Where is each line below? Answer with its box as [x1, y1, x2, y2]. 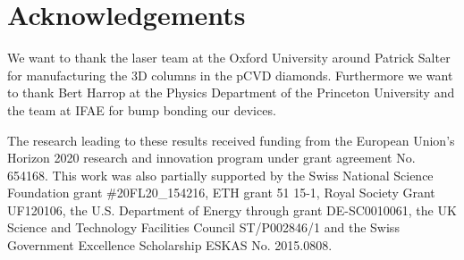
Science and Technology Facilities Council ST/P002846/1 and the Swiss [7, 218, 400, 237]
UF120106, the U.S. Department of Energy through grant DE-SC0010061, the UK [7, 200, 457, 219]
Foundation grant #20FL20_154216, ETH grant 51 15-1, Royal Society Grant [7, 183, 435, 202]
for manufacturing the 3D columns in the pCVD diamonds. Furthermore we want [7, 65, 453, 84]
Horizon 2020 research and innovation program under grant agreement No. [7, 148, 416, 167]
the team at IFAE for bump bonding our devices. [7, 100, 276, 119]
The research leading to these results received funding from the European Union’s [7, 130, 455, 149]
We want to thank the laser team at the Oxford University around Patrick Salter [7, 48, 451, 67]
